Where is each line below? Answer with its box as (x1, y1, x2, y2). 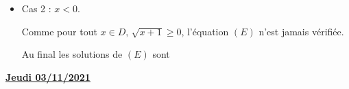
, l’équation (181, 24, 229, 38)
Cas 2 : (21, 1, 51, 15)
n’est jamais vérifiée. (258, 24, 344, 38)
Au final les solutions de (21, 47, 123, 61)
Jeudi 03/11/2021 (5, 69, 91, 84)
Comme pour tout (21, 24, 97, 38)
